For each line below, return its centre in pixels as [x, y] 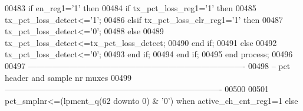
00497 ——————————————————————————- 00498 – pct [148, 65]
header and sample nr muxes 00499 [68, 77]
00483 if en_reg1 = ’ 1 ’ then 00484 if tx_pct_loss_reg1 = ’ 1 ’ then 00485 [131, 8]
